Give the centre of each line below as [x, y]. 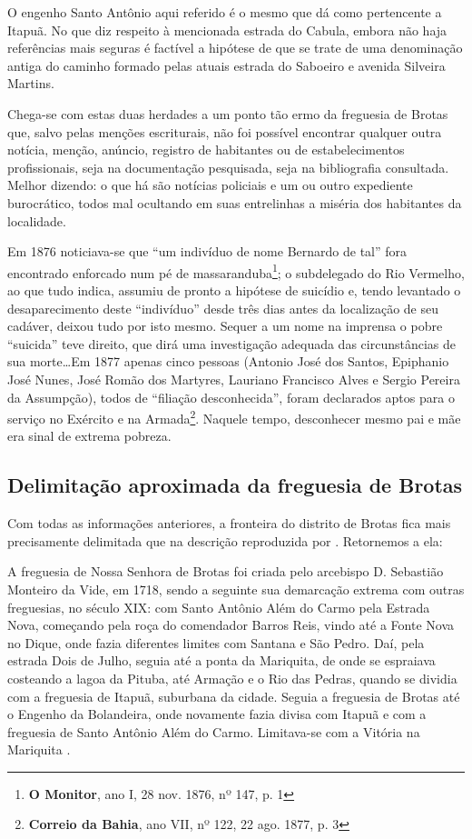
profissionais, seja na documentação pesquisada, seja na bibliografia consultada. [228, 167]
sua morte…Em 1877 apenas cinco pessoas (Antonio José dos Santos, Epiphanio [228, 361]
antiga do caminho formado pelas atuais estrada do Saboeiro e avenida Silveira [226, 65]
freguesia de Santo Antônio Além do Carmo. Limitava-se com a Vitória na [214, 731]
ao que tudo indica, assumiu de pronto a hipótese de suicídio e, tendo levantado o [234, 290]
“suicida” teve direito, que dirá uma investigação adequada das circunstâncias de [231, 343]
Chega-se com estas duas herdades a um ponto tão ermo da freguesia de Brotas [228, 113]
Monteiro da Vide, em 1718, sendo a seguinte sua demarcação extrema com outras [236, 589]
